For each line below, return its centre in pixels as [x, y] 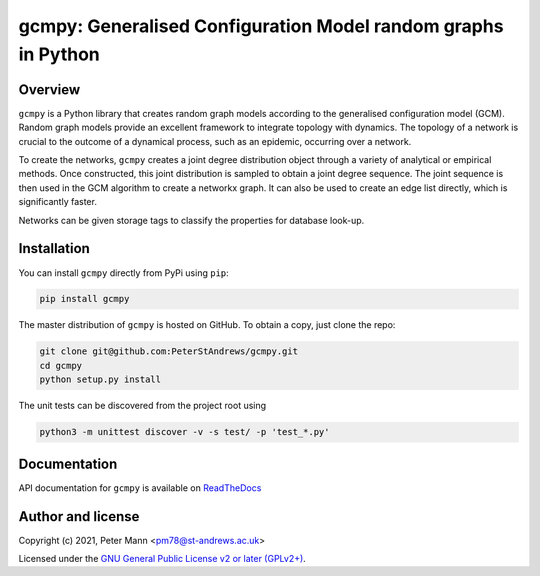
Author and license [79, 516]
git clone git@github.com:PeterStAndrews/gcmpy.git [169, 351]
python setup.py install [100, 379]
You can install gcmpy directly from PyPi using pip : [123, 272]
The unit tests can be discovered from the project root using [142, 406]
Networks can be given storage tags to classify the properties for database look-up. [191, 220]
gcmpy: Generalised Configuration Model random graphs [261, 26]
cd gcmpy [61, 365]
